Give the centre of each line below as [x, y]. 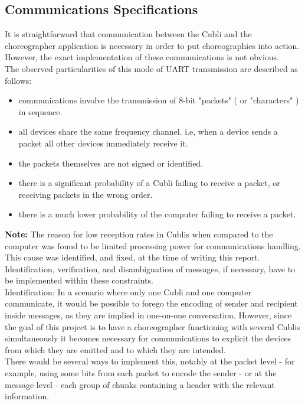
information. [27, 396]
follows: [18, 80]
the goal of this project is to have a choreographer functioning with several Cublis [152, 326]
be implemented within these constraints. [79, 280]
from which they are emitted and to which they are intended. [116, 349]
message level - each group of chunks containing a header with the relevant [140, 384]
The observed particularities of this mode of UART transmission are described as [151, 68]
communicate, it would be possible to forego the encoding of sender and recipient [151, 303]
